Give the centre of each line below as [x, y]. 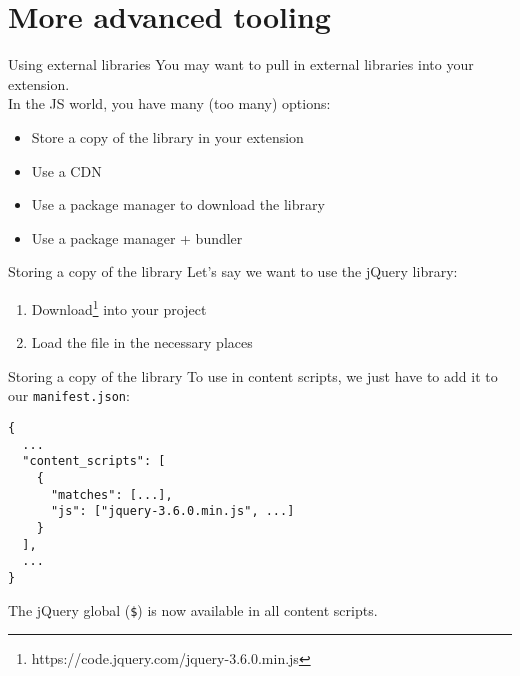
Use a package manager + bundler [137, 237]
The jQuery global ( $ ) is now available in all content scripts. [193, 609]
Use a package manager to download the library [178, 204]
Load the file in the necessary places [142, 342]
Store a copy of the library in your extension [167, 136]
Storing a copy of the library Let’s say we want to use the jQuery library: [233, 271]
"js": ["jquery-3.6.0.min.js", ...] [172, 511]
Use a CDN [66, 170]
